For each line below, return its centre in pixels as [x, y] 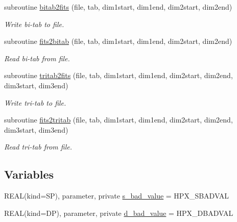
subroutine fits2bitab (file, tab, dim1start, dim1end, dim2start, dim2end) [118, 41]
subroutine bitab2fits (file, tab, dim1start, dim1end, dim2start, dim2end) [118, 7]
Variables [29, 174]
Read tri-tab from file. [38, 147]
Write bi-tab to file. [34, 24]
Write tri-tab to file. [35, 102]
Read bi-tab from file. [37, 58]
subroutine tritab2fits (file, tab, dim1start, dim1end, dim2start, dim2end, [118, 75]
